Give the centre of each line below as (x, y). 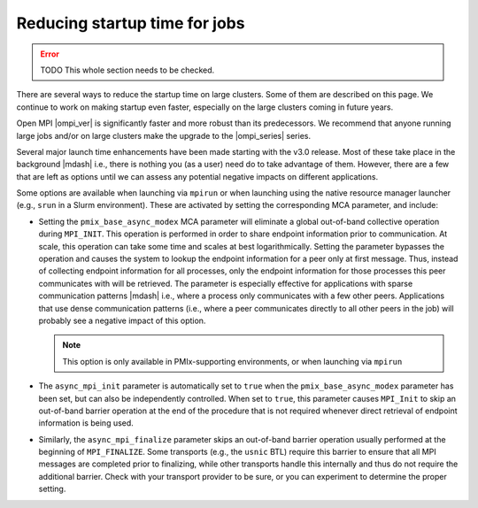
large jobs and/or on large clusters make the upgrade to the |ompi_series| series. (164, 135)
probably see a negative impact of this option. (122, 320)
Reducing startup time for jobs (131, 23)
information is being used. (86, 423)
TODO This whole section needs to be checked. (127, 70)
